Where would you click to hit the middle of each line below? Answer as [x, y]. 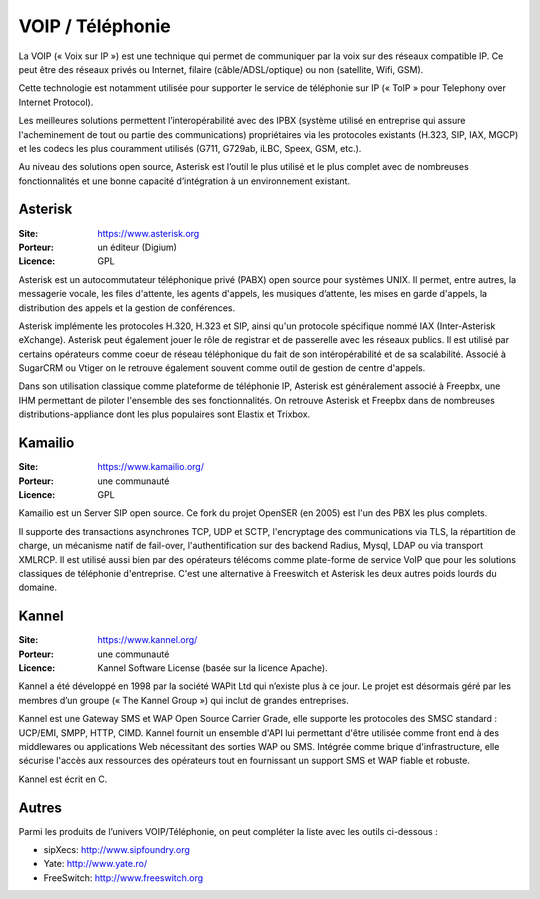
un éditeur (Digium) [137, 247]
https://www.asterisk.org [148, 233]
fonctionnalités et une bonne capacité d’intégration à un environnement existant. [184, 181]
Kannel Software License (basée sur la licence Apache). [213, 667]
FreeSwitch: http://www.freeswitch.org [123, 877]
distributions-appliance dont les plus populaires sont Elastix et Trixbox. [164, 414]
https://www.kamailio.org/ [151, 467]
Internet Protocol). [56, 102]
